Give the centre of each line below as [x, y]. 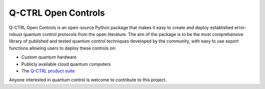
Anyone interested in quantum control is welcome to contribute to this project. [88, 80]
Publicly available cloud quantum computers [66, 64]
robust [16, 34]
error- [240, 28]
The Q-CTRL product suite [48, 71]
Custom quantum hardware [49, 57]
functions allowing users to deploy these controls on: [63, 48]
